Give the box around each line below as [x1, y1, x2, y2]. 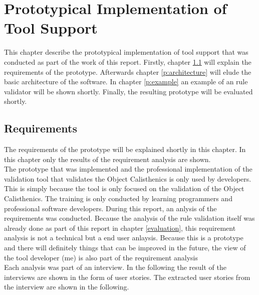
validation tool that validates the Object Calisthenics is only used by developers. [4, 173, 251, 184]
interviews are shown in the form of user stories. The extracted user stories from [4, 271, 250, 282]
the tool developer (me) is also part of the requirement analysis [4, 252, 198, 262]
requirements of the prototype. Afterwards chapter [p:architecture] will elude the [4, 66, 251, 77]
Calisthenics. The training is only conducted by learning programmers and [4, 193, 232, 204]
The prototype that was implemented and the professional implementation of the [4, 164, 252, 174]
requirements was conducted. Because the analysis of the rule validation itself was [4, 213, 255, 223]
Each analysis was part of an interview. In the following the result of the [4, 262, 226, 272]
